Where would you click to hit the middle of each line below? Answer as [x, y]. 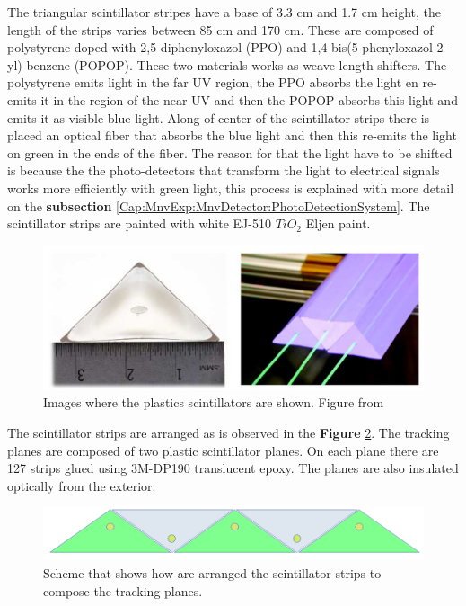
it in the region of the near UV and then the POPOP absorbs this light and [249, 99]
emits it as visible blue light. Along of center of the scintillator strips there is [219, 117]
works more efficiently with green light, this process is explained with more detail [231, 187]
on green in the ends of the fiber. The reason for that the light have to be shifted [230, 152]
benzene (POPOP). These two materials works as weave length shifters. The [237, 64]
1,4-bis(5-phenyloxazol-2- [379, 47]
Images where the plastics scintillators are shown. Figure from [214, 402]
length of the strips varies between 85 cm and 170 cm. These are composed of [220, 29]
